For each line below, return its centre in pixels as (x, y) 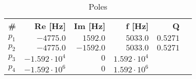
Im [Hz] (90, 26)
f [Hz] (137, 26)
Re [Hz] (50, 26)
